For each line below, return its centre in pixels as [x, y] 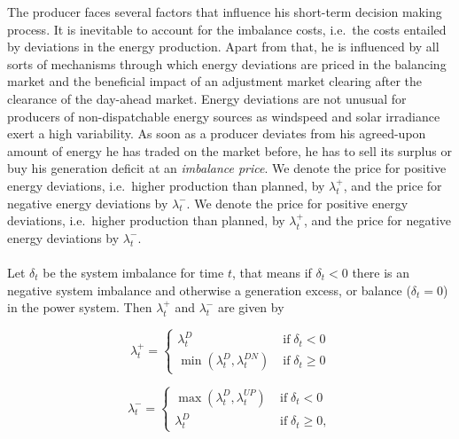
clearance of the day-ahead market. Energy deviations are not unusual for [207, 98]
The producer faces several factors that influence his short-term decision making [225, 12]
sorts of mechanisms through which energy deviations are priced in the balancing [227, 63]
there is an [381, 272]
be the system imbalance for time [133, 272]
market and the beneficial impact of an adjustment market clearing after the [215, 81]
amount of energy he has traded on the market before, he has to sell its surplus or [229, 150]
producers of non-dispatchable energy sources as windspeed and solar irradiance [224, 116]
